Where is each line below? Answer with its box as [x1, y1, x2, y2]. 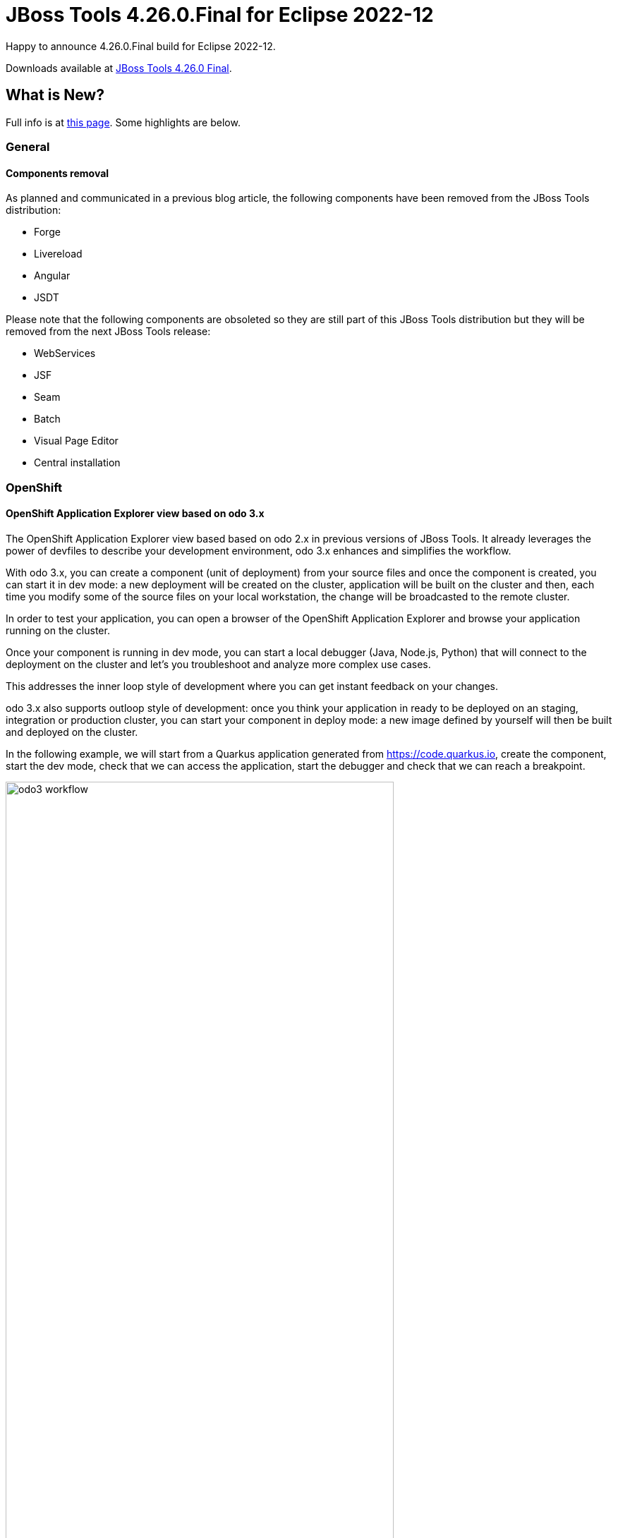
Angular [34, 270, 71, 282]
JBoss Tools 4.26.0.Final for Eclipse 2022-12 [6, 3, 434, 27]
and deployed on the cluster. [6, 725, 138, 738]
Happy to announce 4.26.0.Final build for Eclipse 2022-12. [6, 40, 276, 52]
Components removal [6, 166, 109, 179]
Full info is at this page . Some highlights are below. [6, 116, 241, 128]
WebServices [34, 347, 96, 360]
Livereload [34, 248, 83, 260]
